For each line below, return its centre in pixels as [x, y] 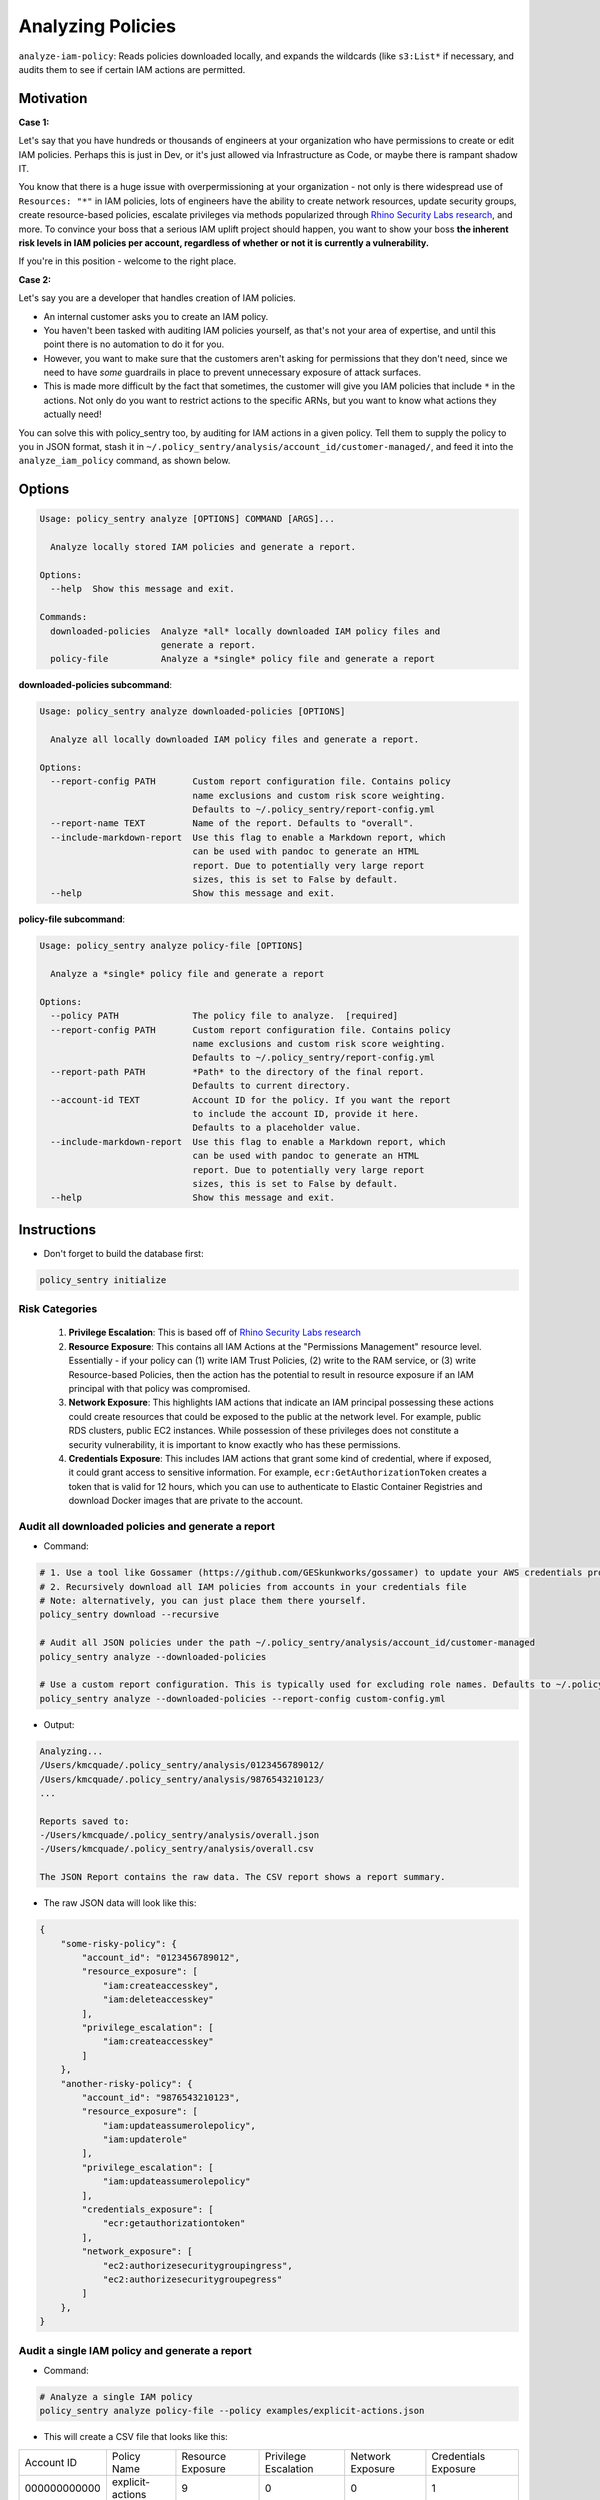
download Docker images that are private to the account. [186, 1501]
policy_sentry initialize [103, 1279]
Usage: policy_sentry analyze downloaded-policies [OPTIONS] [192, 711]
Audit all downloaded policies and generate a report [146, 1526]
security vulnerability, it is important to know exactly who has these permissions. [234, 1444]
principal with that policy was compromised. [159, 1388]
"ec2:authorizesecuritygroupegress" [192, 2279]
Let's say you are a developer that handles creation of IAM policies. [157, 298]
